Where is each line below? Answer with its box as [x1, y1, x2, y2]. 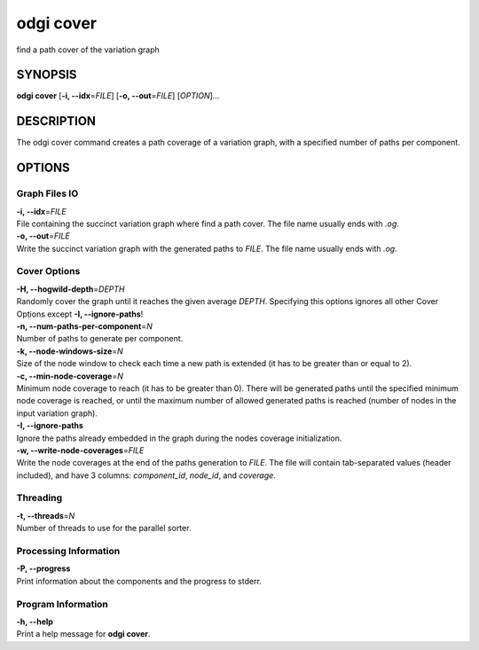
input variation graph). [16, 408, 98, 419]
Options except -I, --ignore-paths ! [16, 309, 144, 319]
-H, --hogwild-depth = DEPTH [16, 284, 125, 294]
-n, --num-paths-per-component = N [16, 321, 153, 332]
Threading [16, 492, 63, 505]
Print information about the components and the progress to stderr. [16, 576, 262, 586]
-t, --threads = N [16, 510, 75, 521]
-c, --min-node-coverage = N [16, 371, 123, 381]
